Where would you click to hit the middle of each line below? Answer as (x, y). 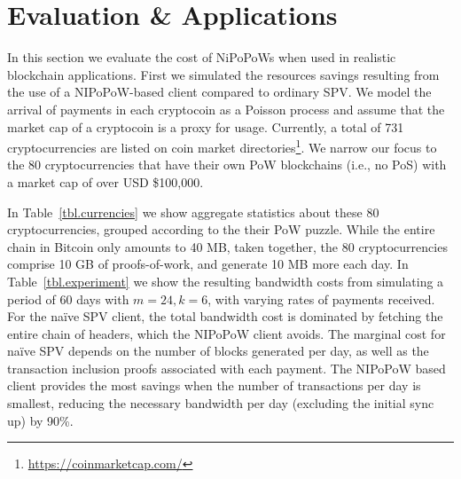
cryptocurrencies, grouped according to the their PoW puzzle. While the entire (221, 229)
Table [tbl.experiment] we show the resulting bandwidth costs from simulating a (226, 281)
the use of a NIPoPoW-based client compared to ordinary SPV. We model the (219, 92)
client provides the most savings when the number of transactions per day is (214, 385)
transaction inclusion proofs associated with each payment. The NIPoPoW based (227, 368)
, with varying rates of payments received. (321, 298)
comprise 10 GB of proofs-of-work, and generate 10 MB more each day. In (208, 264)
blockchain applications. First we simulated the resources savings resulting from (223, 74)
